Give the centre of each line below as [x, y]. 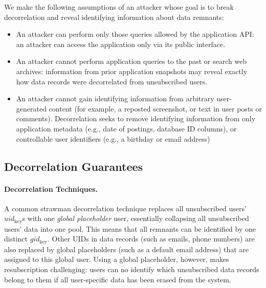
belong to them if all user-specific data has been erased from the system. [118, 279]
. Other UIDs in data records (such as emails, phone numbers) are [151, 239]
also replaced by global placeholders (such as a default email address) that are [127, 249]
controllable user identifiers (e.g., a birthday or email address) [113, 138]
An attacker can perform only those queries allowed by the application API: [135, 34]
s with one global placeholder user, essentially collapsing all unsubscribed [136, 218]
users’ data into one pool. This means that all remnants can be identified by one [130, 228]
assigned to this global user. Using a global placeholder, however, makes [117, 259]
